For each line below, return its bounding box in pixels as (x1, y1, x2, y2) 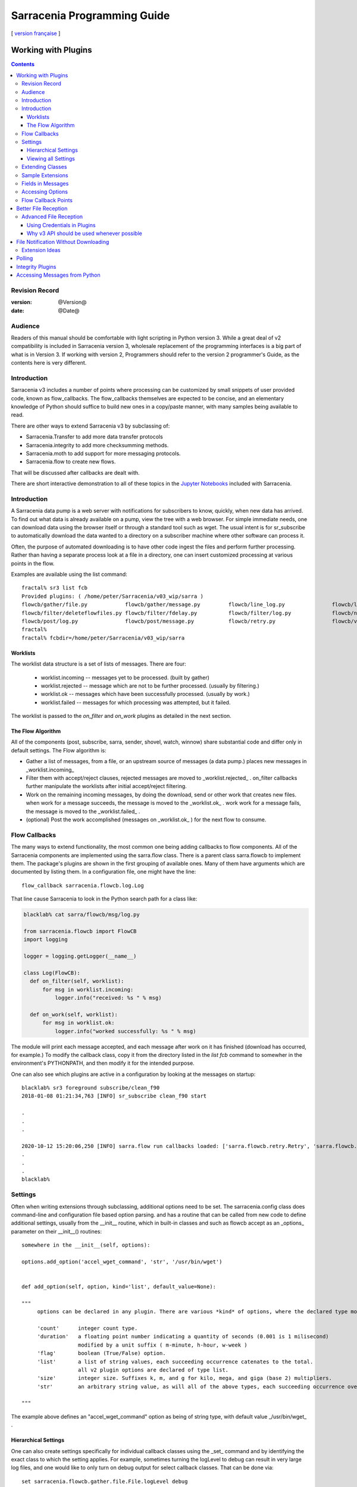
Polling (16, 255, 33, 262)
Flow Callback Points (21, 196, 73, 203)
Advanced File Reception (21, 213, 83, 220)
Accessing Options (21, 188, 68, 196)
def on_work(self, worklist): (30, 1011, 118, 1018)
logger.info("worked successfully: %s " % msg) (54, 1028, 196, 1034)
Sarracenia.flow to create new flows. (26, 458, 116, 465)
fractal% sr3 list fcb (21, 585, 88, 591)
